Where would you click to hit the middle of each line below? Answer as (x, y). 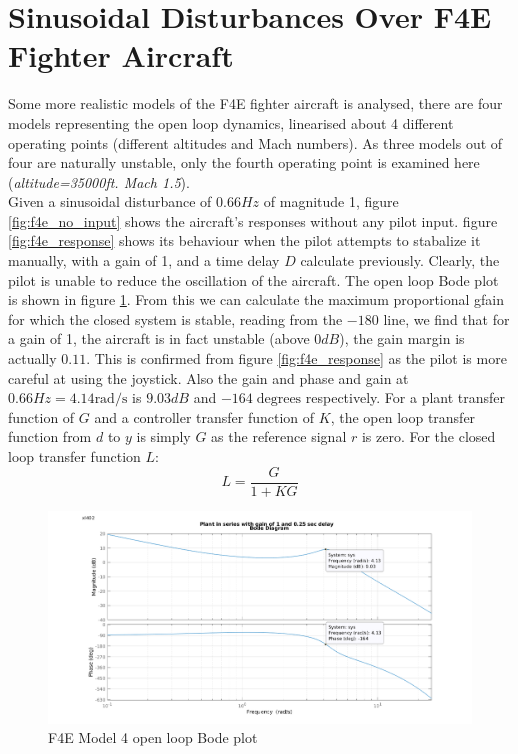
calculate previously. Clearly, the (400, 260)
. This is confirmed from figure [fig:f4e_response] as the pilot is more (296, 358)
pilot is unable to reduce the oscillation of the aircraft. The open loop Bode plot (253, 279)
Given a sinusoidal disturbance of (110, 201)
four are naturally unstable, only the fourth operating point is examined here (244, 162)
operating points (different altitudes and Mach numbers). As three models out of (255, 142)
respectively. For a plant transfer (405, 397)
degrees (279, 399)
